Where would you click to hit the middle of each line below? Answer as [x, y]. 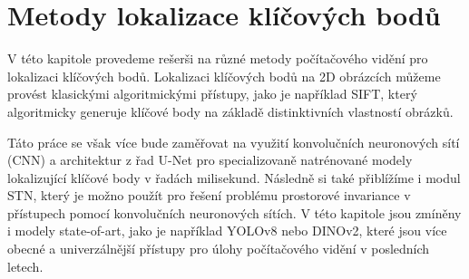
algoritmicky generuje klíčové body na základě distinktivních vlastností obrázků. [230, 111]
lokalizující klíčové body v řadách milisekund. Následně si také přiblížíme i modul [234, 177]
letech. [25, 266]
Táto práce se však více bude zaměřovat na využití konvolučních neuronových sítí [234, 142]
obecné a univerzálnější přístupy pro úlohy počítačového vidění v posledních [219, 249]
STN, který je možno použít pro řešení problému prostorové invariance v [209, 195]
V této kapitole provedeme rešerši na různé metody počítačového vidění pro [218, 58]
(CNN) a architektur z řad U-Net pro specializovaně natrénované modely [210, 160]
